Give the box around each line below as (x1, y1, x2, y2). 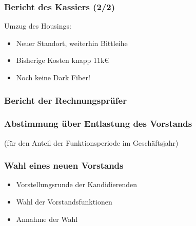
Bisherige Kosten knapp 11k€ (16, 55, 109, 65)
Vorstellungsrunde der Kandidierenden (16, 179, 138, 190)
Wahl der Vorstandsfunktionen (16, 196, 112, 207)
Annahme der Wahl (16, 213, 78, 224)
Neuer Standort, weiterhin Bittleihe (16, 37, 128, 48)
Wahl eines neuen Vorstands (4, 159, 124, 172)
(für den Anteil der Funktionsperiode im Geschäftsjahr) (4, 137, 179, 148)
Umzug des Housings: (4, 20, 71, 31)
